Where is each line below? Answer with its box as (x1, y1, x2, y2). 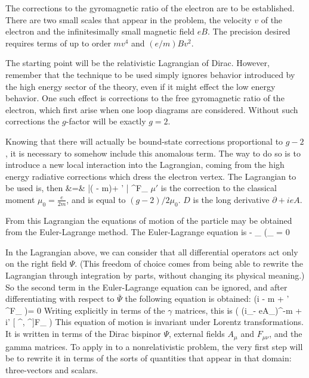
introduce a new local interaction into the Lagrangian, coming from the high (5, 158, 285, 171)
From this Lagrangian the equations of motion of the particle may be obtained (5, 214, 292, 226)
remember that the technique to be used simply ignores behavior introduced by (5, 68, 295, 80)
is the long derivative (193, 193, 270, 205)
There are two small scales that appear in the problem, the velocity (5, 13, 252, 26)
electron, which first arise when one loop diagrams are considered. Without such (5, 103, 298, 115)
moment (5, 193, 35, 205)
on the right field (5, 257, 67, 270)
